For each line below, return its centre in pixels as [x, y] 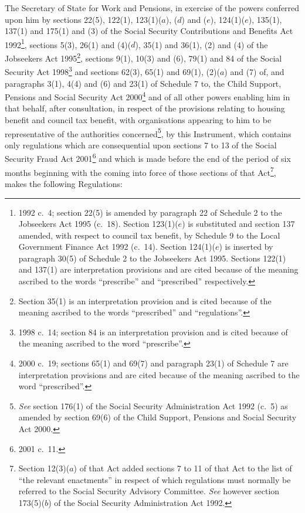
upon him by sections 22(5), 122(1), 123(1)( [83, 19]
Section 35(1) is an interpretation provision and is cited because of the [145, 300]
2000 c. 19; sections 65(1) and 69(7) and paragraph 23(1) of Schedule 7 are [153, 363]
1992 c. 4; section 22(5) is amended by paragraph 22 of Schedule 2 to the [150, 212]
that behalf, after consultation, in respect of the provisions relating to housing [145, 108]
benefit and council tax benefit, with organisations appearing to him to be [138, 119]
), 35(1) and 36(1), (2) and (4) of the [201, 44]
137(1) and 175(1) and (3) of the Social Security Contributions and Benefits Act [149, 31]
